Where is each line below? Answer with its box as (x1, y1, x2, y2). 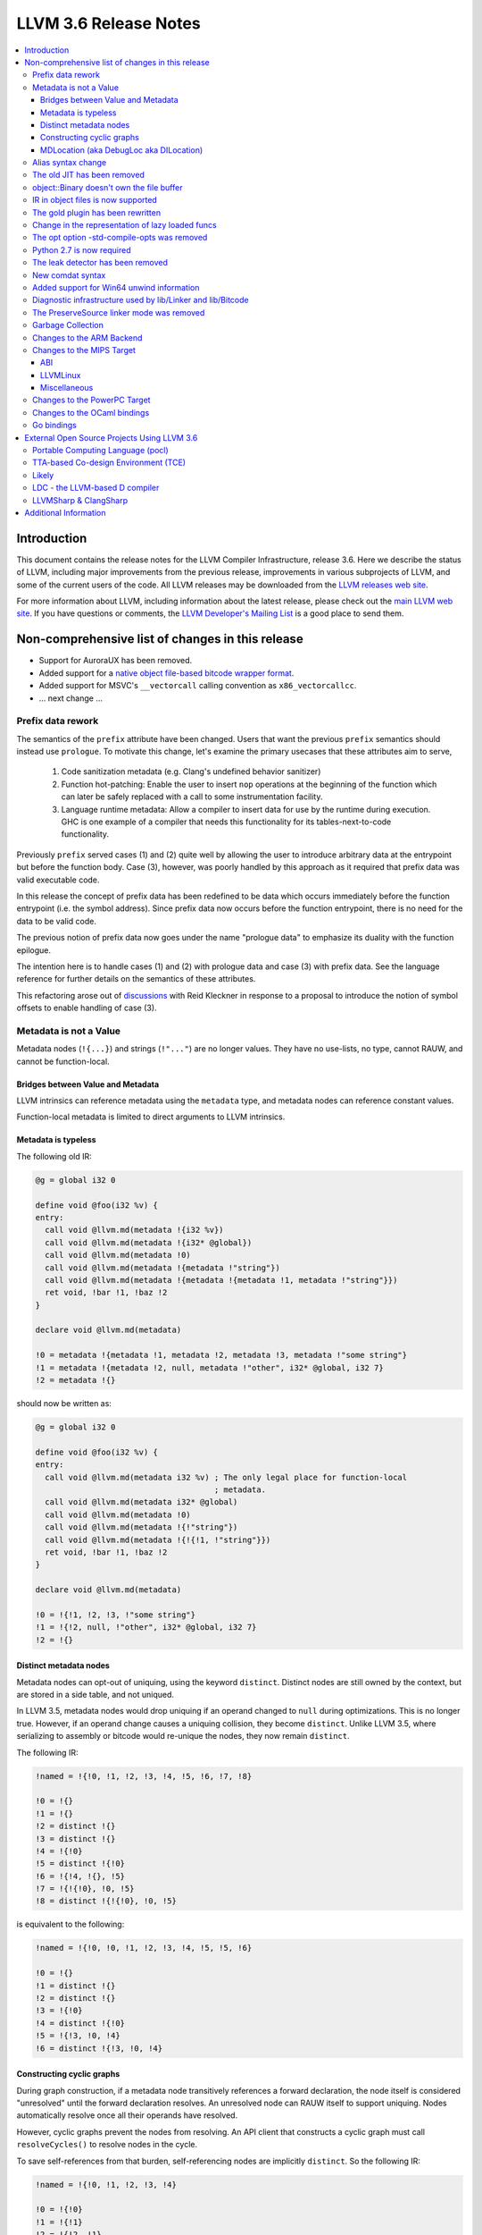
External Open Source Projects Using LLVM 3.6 (24, 432, 198, 443)
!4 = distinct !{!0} (35, 2018, 125, 2028)
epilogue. (16, 944, 51, 956)
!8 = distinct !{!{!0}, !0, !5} (35, 1896, 178, 1906)
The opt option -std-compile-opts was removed (32, 232, 208, 243)
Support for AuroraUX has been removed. (38, 655, 193, 666)
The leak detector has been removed (32, 257, 169, 268)
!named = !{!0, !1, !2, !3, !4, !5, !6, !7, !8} (35, 1771, 253, 1781)
